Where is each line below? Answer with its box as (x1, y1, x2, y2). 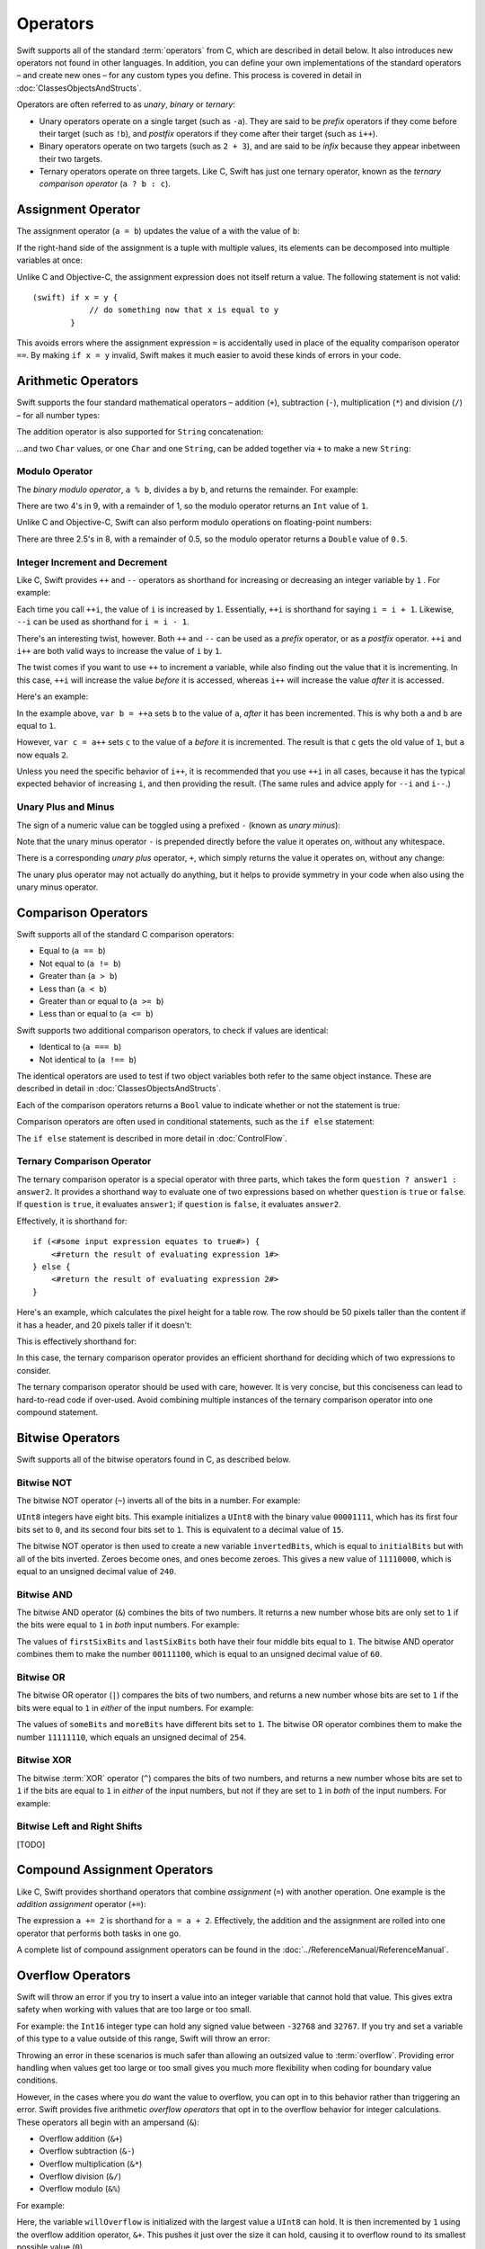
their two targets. (39, 153, 103, 164)
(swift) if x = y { (32, 292, 119, 302)
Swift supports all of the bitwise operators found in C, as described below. (16, 1454, 291, 1465)
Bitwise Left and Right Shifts (16, 1820, 143, 1832)
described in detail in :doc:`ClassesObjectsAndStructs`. (16, 1083, 222, 1094)
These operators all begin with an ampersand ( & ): (16, 2117, 199, 2128)
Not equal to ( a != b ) (39, 958, 121, 969)
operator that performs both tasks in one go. (16, 1928, 181, 1939)
